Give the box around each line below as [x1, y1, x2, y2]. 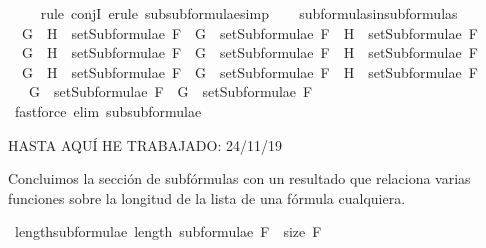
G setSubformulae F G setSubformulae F [28, 81, 313, 102]
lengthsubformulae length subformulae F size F [14, 221, 322, 242]
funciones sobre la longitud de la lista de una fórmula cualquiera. [8, 187, 406, 208]
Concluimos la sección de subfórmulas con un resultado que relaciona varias [8, 168, 471, 189]
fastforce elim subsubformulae [14, 100, 202, 121]
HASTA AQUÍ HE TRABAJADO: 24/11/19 [8, 134, 282, 155]
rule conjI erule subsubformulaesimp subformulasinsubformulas [40, 3, 458, 23]
